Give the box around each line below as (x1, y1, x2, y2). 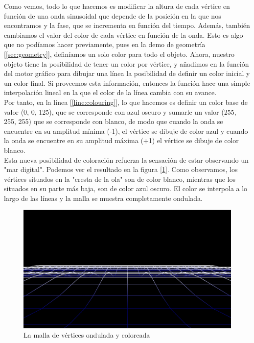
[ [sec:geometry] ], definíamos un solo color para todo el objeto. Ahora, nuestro (4, 49, 235, 59)
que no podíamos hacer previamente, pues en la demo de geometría (4, 39, 206, 49)
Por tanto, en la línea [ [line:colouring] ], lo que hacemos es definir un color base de (4, 97, 248, 107)
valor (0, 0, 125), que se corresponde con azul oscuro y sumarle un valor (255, (4, 106, 236, 117)
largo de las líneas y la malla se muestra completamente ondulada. (4, 193, 203, 203)
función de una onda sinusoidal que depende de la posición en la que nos (4, 10, 221, 21)
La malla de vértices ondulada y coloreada (23, 330, 150, 340)
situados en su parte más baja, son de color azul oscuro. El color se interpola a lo (4, 183, 248, 194)
